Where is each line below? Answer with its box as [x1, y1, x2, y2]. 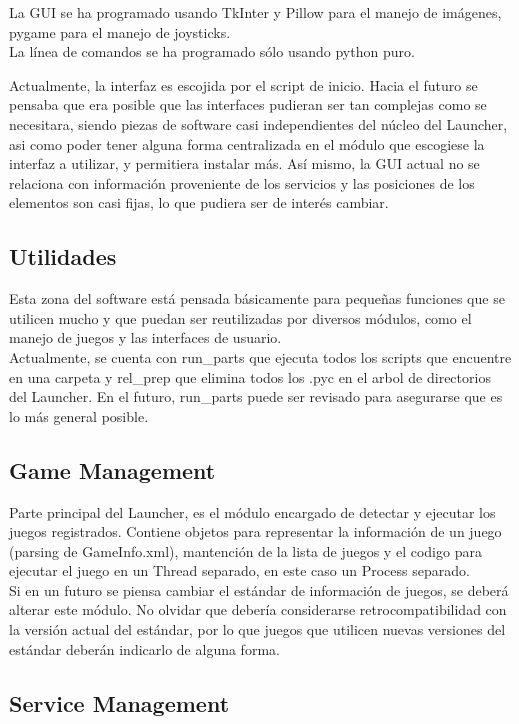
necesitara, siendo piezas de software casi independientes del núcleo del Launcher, [9, 113, 508, 134]
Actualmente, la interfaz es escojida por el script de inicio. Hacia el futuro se [9, 74, 478, 95]
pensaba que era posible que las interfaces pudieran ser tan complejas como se [9, 94, 487, 115]
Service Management [9, 687, 230, 718]
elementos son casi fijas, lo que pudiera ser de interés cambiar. [9, 192, 389, 213]
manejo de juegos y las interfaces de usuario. [9, 327, 282, 348]
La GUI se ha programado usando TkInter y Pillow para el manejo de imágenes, [9, 2, 502, 22]
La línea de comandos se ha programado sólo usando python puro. [9, 41, 415, 62]
